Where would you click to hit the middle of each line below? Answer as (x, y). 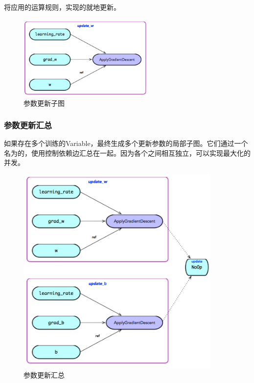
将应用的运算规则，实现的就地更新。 (62, 7)
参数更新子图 (44, 103)
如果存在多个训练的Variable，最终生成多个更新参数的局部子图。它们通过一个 (126, 143)
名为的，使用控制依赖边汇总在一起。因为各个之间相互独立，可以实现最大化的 (127, 153)
